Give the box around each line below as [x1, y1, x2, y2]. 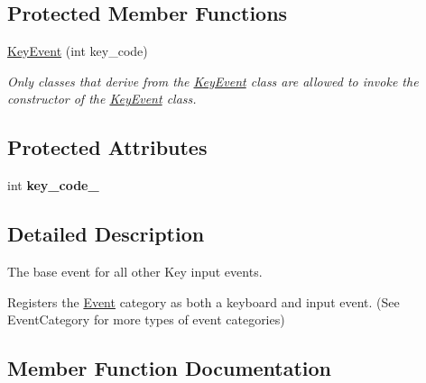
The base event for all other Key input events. [7, 261, 263, 280]
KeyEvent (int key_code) [7, 41, 148, 60]
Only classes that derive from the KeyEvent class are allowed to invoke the [7, 71, 419, 90]
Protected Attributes [7, 133, 208, 161]
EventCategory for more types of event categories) [7, 310, 285, 329]
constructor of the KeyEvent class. [7, 89, 197, 108]
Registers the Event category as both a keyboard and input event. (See [7, 292, 400, 311]
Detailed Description [7, 220, 205, 248]
